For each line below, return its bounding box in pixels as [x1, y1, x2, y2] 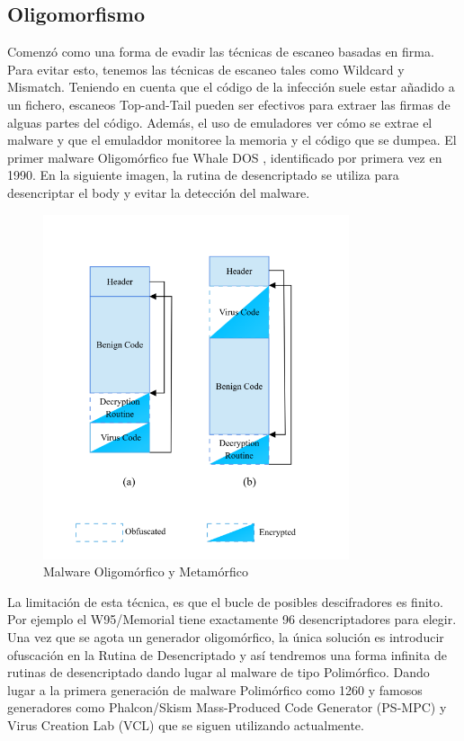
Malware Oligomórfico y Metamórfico [43, 562, 249, 581]
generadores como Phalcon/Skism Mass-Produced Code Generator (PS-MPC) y [7, 698, 447, 717]
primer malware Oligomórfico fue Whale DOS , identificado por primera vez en [7, 147, 442, 166]
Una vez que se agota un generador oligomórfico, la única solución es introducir [7, 627, 444, 646]
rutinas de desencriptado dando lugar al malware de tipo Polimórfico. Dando [7, 663, 430, 682]
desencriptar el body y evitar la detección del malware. [7, 183, 310, 201]
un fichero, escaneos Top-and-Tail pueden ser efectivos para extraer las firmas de [7, 94, 451, 113]
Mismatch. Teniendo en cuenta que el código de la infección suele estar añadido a [7, 77, 455, 96]
